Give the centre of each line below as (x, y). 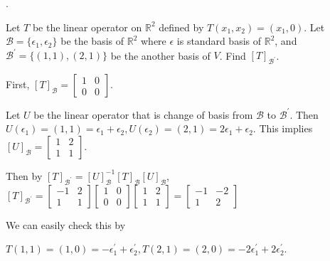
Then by (24, 175)
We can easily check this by (66, 224)
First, (18, 84)
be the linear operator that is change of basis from (143, 114)
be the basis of (92, 41)
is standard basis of (219, 41)
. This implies (283, 128)
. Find (233, 55)
